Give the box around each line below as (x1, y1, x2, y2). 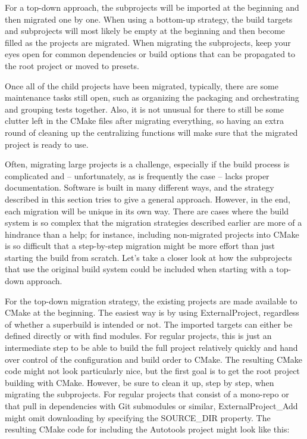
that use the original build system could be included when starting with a (5, 263, 274, 275)
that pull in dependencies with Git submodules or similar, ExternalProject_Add (5, 400, 298, 412)
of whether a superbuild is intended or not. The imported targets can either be (5, 317, 293, 330)
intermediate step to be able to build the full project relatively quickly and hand (5, 341, 298, 354)
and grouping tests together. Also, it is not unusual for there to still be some (5, 102, 284, 115)
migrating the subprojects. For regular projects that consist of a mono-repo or (5, 388, 289, 400)
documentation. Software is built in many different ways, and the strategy (5, 181, 274, 194)
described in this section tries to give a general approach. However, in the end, (5, 192, 290, 205)
